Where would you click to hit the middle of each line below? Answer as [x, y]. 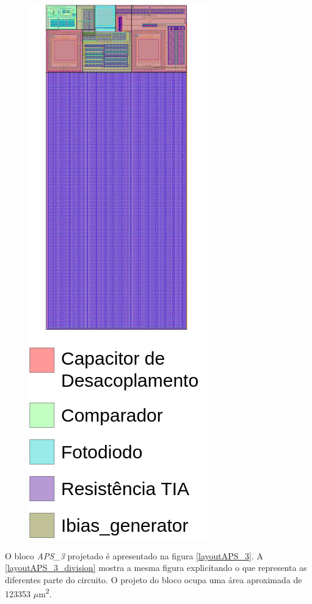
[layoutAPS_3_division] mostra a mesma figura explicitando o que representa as [156, 568]
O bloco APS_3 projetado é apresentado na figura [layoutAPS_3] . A [134, 555]
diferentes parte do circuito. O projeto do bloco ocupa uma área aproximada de [154, 579]
